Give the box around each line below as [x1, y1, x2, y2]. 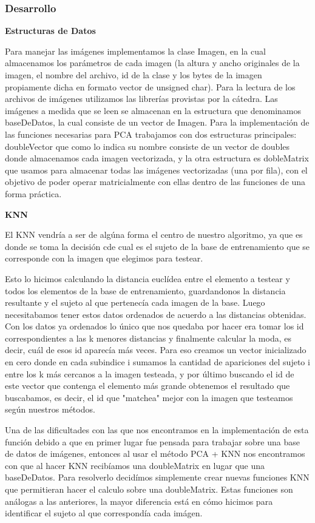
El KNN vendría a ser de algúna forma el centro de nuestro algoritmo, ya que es [5, 228, 303, 241]
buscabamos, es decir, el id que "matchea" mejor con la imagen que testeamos [5, 391, 293, 403]
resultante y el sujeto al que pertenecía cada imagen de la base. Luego [5, 296, 265, 309]
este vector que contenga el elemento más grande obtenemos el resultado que [5, 379, 290, 392]
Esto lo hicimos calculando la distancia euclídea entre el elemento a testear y [5, 272, 290, 285]
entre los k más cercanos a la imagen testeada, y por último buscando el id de [5, 367, 294, 380]
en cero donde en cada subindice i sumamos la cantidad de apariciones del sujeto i [5, 356, 310, 368]
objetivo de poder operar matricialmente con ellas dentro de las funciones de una [5, 175, 306, 188]
